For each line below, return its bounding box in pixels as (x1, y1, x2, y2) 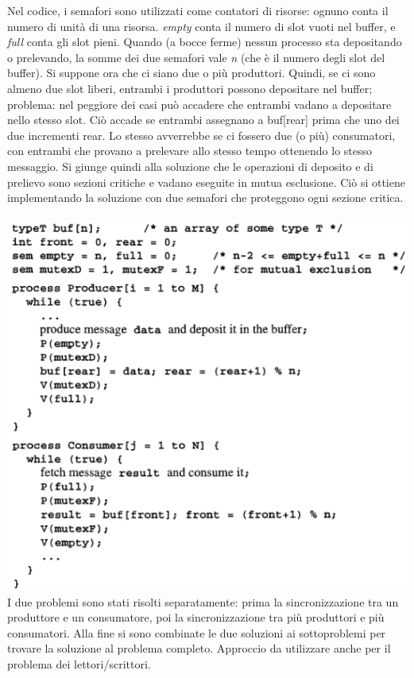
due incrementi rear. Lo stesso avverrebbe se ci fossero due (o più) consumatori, (7, 126, 396, 143)
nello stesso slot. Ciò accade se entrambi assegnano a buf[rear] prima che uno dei (7, 111, 400, 128)
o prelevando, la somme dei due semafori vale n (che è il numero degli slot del (7, 48, 385, 65)
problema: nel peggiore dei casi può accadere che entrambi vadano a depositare (7, 95, 392, 112)
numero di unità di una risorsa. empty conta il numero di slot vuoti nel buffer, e (7, 17, 396, 34)
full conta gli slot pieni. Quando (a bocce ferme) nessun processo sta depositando (7, 33, 402, 50)
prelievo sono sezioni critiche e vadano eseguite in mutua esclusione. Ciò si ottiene (7, 173, 405, 190)
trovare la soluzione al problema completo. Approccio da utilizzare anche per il (7, 640, 391, 657)
